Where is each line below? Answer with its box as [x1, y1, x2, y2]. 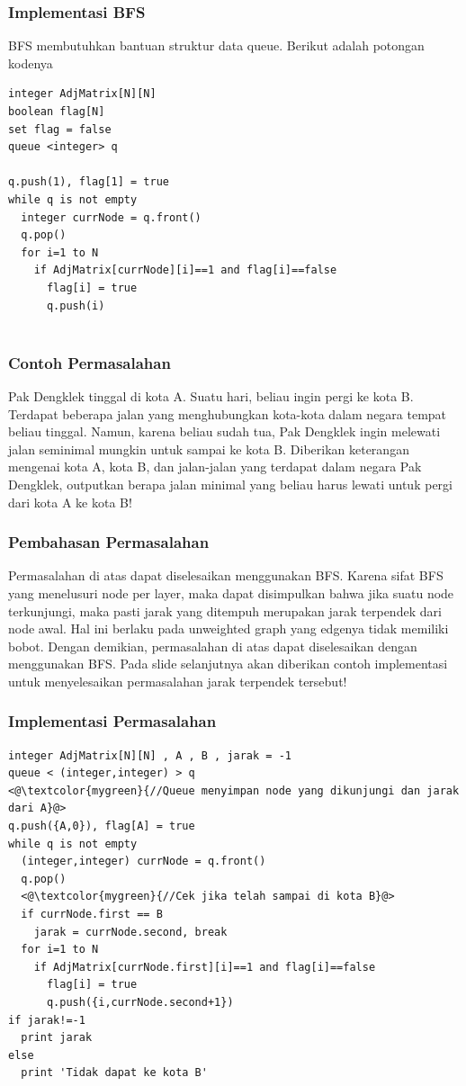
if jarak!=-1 [8, 1013, 85, 1027]
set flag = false [8, 122, 112, 136]
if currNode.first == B [21, 908, 163, 921]
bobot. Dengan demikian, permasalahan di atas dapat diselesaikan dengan [8, 636, 417, 655]
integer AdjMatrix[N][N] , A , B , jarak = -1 [8, 749, 291, 762]
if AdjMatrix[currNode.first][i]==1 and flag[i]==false [33, 960, 376, 974]
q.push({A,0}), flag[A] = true [8, 820, 195, 833]
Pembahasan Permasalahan [8, 531, 210, 553]
